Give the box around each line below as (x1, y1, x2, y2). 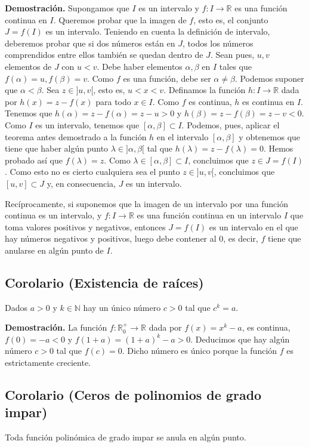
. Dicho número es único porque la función (122, 344, 277, 357)
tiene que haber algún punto (5, 142, 109, 155)
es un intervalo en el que (209, 220, 298, 233)
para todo (95, 95, 131, 107)
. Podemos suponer (234, 72, 304, 84)
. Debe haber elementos (97, 60, 183, 72)
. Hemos (263, 142, 293, 155)
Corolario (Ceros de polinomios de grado (5, 386, 262, 404)
